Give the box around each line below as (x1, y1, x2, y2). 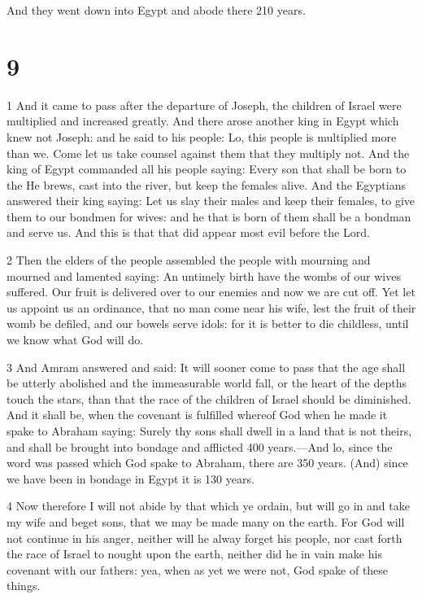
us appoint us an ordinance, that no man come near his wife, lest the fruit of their (7, 299, 416, 316)
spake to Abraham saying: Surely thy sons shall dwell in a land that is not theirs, (7, 422, 412, 439)
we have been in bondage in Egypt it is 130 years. (7, 470, 255, 487)
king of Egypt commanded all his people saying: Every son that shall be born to (7, 160, 407, 177)
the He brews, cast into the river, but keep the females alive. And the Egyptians (7, 176, 406, 193)
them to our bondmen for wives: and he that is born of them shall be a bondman (7, 208, 411, 225)
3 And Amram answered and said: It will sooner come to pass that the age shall (7, 358, 406, 375)
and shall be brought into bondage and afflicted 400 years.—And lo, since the (7, 438, 393, 455)
